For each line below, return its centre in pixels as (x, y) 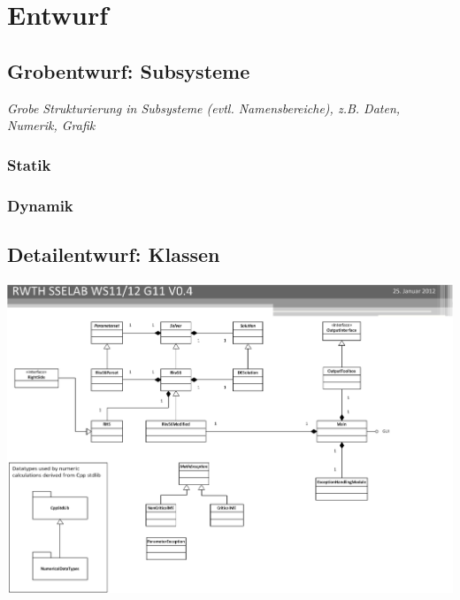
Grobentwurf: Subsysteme (129, 70)
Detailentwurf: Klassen (114, 254)
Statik (29, 164)
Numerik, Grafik (51, 125)
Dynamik (40, 205)
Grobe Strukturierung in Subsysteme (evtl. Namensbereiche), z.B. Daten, (204, 108)
